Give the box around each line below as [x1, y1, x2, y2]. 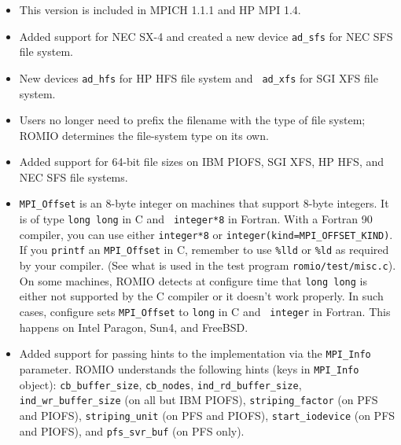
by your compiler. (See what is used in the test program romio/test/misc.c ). [19, 257, 396, 274]
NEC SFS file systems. [19, 168, 128, 185]
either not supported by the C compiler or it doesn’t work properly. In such [19, 288, 384, 304]
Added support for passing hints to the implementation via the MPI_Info [19, 345, 371, 362]
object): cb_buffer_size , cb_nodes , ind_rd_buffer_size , [19, 376, 302, 392]
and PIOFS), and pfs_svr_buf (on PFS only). [19, 422, 245, 439]
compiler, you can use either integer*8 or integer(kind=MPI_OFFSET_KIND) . [19, 226, 393, 242]
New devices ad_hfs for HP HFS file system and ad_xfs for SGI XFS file [19, 69, 378, 86]
